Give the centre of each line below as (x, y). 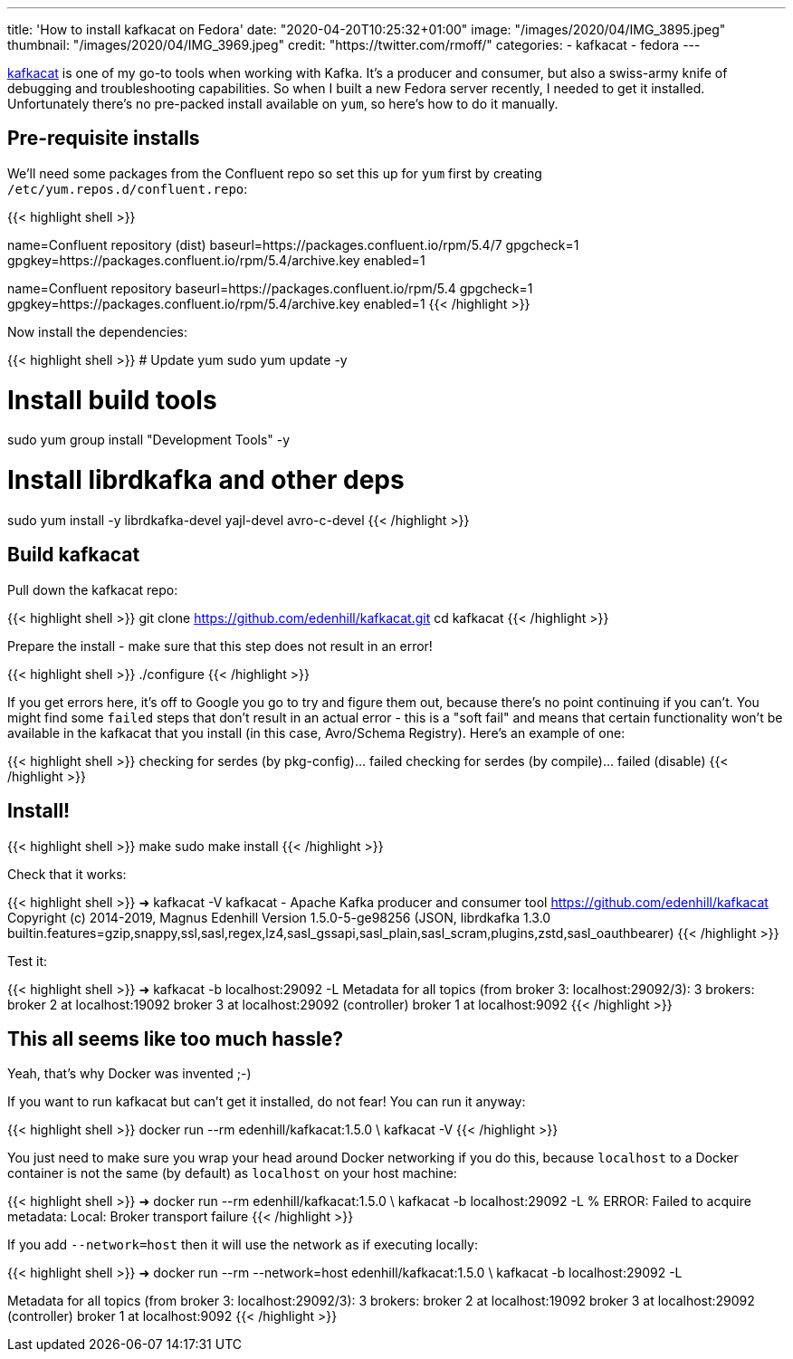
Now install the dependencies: (98, 331)
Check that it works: (67, 874)
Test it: (28, 961)
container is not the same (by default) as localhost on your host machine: (232, 1173)
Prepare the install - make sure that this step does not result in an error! (220, 646)
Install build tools (112, 400)
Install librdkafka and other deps (206, 480)
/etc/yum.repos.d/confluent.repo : (128, 188)
